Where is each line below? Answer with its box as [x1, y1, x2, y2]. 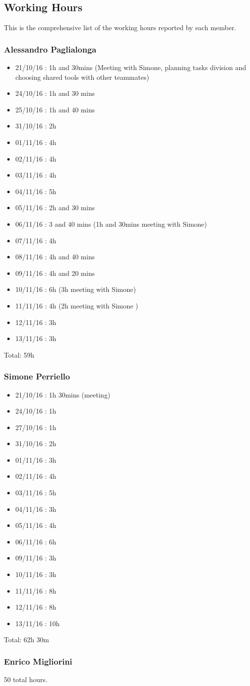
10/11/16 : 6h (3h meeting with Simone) [15, 284, 136, 294]
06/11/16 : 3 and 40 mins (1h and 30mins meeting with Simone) [15, 218, 207, 229]
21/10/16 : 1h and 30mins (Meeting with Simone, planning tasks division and [15, 62, 246, 72]
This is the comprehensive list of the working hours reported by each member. [4, 22, 236, 33]
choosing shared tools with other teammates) [15, 72, 150, 82]
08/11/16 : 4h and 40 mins [15, 252, 95, 262]
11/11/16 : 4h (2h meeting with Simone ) [15, 300, 138, 310]
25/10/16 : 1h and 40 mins [15, 104, 95, 114]
